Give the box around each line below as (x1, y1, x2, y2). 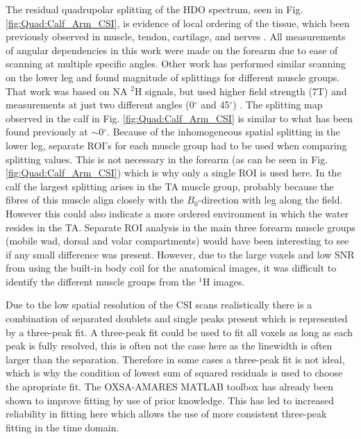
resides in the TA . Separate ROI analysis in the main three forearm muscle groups (6, 219, 355, 234)
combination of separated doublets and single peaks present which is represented (6, 311, 348, 326)
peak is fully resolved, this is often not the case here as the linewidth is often (6, 338, 333, 353)
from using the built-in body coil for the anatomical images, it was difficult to (6, 260, 337, 275)
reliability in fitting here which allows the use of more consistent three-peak (6, 406, 327, 421)
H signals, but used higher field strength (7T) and (134, 83, 347, 98)
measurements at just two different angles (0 (6, 97, 194, 112)
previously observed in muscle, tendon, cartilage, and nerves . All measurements (6, 29, 346, 44)
